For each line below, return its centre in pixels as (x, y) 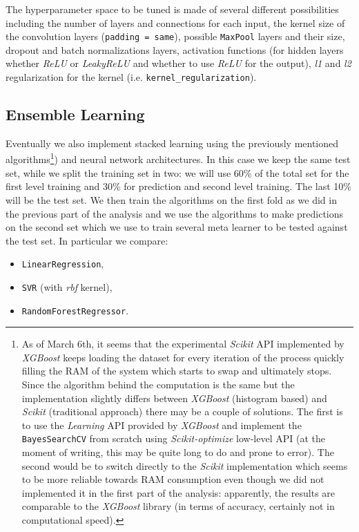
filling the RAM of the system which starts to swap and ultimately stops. (177, 371)
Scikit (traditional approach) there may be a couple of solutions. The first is (182, 411)
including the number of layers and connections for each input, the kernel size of (175, 22)
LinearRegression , (63, 264)
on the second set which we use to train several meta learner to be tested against (177, 227)
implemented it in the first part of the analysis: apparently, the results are (178, 492)
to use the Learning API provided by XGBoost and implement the (162, 425)
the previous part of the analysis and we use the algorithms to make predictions (175, 213)
